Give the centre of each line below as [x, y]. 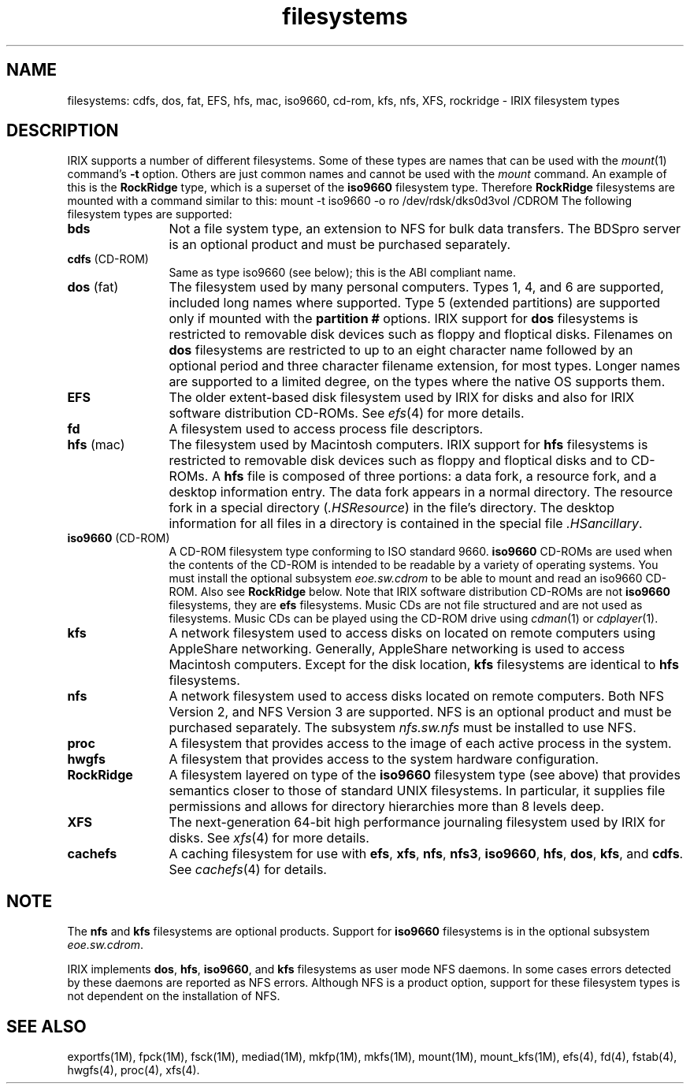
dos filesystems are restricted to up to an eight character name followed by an [401, 350]
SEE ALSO [46, 1026]
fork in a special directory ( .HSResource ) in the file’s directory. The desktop [391, 508]
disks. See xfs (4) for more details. [269, 838]
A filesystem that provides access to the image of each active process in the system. [420, 744]
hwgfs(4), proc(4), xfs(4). [134, 1070]
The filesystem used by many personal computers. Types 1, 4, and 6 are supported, [416, 287]
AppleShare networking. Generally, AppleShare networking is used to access [397, 649]
